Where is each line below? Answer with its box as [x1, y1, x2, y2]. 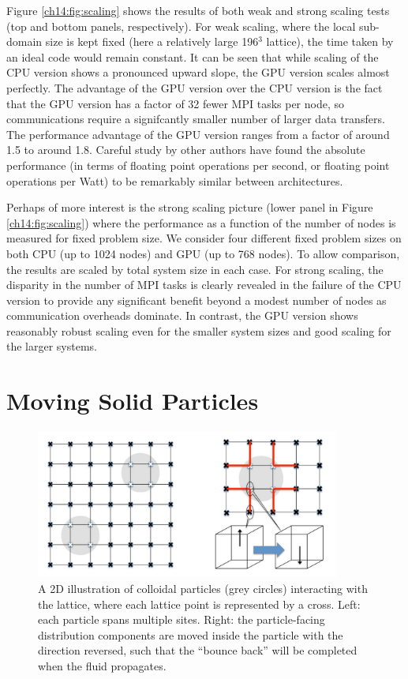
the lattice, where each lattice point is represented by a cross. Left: [38, 595, 361, 612]
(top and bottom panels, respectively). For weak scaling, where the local [6, 17, 356, 34]
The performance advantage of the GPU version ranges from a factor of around [6, 126, 390, 142]
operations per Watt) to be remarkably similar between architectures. [6, 172, 343, 189]
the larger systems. [6, 338, 98, 355]
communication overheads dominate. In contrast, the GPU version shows [6, 307, 358, 324]
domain [6, 33, 43, 50]
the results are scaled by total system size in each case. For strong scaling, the [6, 261, 384, 277]
